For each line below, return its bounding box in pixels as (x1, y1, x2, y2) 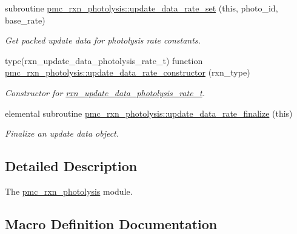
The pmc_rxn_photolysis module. (5, 184, 133, 197)
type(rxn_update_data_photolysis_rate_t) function (5, 54, 203, 67)
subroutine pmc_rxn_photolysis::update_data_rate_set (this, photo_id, (5, 2, 278, 14)
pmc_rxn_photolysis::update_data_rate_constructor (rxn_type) (5, 66, 250, 79)
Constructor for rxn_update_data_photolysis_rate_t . (5, 86, 205, 99)
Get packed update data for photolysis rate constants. (5, 34, 201, 47)
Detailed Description (5, 157, 138, 175)
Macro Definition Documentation (5, 214, 218, 233)
